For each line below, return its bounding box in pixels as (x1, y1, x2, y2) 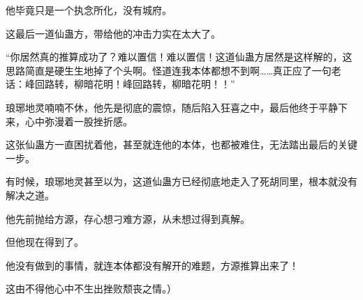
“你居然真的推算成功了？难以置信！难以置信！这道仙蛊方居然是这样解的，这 (6, 49, 353, 64)
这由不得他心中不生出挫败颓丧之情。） (6, 281, 177, 296)
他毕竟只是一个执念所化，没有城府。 (6, 3, 172, 17)
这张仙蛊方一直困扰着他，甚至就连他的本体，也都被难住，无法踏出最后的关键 (6, 137, 357, 152)
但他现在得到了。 (6, 235, 84, 249)
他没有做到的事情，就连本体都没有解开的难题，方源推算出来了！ (6, 258, 299, 272)
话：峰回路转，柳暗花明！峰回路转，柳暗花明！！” (6, 77, 235, 91)
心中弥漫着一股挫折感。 (24, 113, 133, 128)
